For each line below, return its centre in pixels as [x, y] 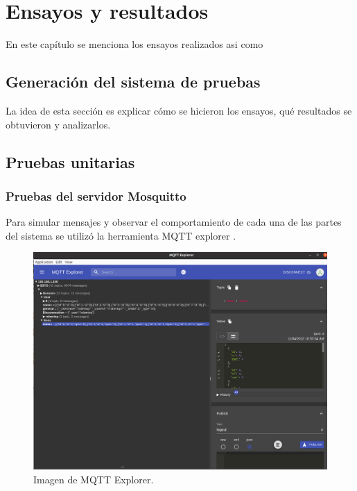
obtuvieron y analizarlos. [58, 124]
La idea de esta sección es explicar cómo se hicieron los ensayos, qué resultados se [179, 110]
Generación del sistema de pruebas [133, 82]
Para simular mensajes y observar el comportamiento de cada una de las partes [174, 222]
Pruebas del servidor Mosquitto [96, 195]
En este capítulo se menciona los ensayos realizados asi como [134, 44]
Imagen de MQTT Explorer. [94, 479]
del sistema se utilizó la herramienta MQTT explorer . [121, 235]
